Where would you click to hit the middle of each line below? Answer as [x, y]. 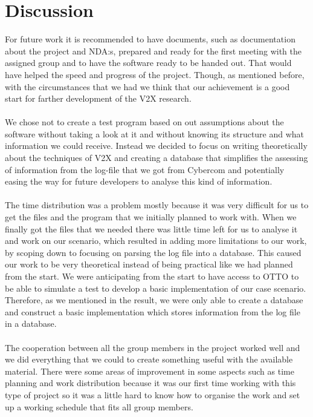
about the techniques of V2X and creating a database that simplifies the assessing [156, 158]
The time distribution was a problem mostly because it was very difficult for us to [157, 205]
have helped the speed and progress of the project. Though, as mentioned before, [155, 74]
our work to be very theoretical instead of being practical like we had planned [149, 264]
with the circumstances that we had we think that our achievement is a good [147, 86]
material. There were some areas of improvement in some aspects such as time [150, 371]
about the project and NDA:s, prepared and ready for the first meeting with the [153, 51]
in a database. [31, 323]
